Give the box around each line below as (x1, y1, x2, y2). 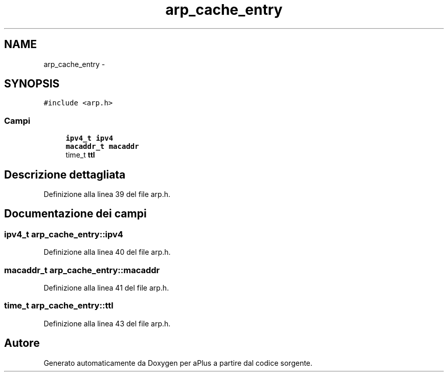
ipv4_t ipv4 (65, 134, 114, 143)
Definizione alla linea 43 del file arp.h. (43, 319, 171, 328)
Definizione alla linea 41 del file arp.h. (43, 283, 169, 292)
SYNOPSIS (4, 77, 60, 91)
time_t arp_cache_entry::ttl (4, 300, 114, 311)
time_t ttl (65, 150, 95, 160)
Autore (4, 337, 40, 350)
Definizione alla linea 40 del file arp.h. (43, 248, 171, 257)
